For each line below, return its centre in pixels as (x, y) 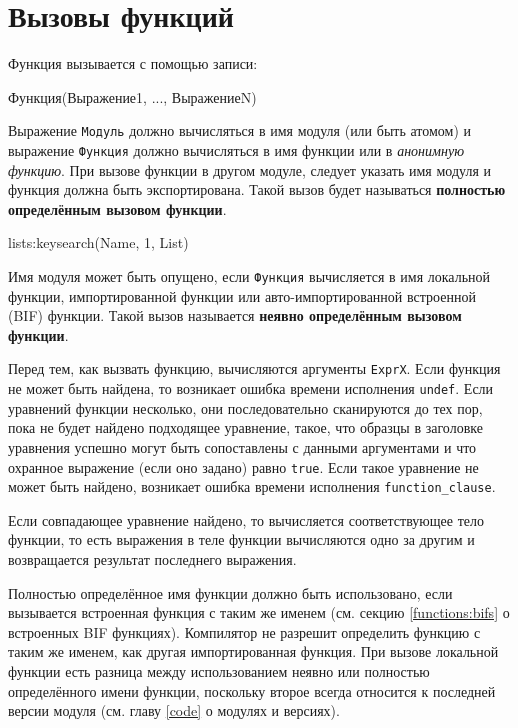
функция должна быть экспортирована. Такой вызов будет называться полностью (257, 189)
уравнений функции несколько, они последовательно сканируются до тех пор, (245, 407)
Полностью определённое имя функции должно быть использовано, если (230, 592)
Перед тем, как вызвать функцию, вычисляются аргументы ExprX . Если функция (254, 368)
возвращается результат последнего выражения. (152, 559)
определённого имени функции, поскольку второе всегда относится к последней (252, 690)
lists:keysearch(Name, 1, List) (98, 242)
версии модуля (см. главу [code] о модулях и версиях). (174, 710)
